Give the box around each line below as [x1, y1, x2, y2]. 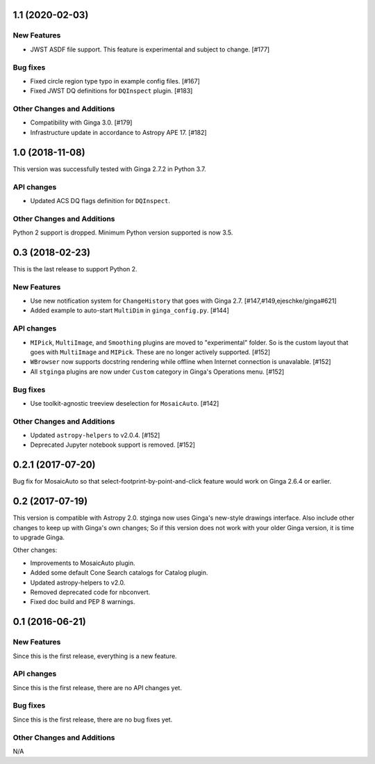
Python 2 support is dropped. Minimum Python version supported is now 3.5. [12, 228, 233, 237]
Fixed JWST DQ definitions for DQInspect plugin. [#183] [30, 87, 193, 95]
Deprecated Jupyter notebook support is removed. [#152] [30, 440, 196, 449]
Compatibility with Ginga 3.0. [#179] [30, 118, 133, 127]
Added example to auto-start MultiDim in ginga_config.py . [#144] [30, 306, 229, 315]
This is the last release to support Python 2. [12, 264, 138, 273]
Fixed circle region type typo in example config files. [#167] [30, 77, 201, 85]
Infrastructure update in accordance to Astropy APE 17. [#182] [30, 128, 208, 136]
